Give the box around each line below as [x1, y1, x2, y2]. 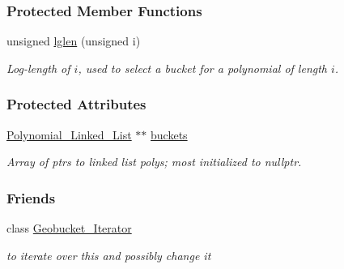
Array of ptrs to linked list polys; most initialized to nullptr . [6, 153, 302, 170]
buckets [151, 126, 188, 143]
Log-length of [6, 59, 70, 76]
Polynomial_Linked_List [6, 126, 132, 143]
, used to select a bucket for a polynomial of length [78, 59, 328, 76]
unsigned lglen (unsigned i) [6, 32, 141, 49]
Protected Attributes [6, 94, 147, 114]
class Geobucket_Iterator [6, 220, 132, 237]
